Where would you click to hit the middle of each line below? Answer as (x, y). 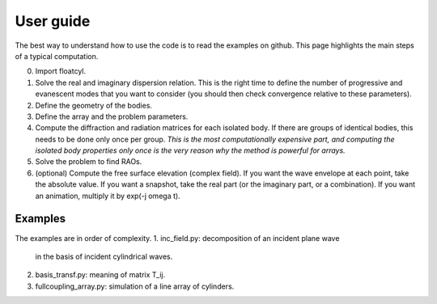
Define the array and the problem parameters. (112, 116)
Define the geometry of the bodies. (94, 105)
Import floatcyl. (61, 71)
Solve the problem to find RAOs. (89, 162)
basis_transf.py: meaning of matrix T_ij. (100, 275)
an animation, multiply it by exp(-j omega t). (108, 196)
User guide (53, 21)
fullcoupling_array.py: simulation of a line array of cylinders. (135, 286)
